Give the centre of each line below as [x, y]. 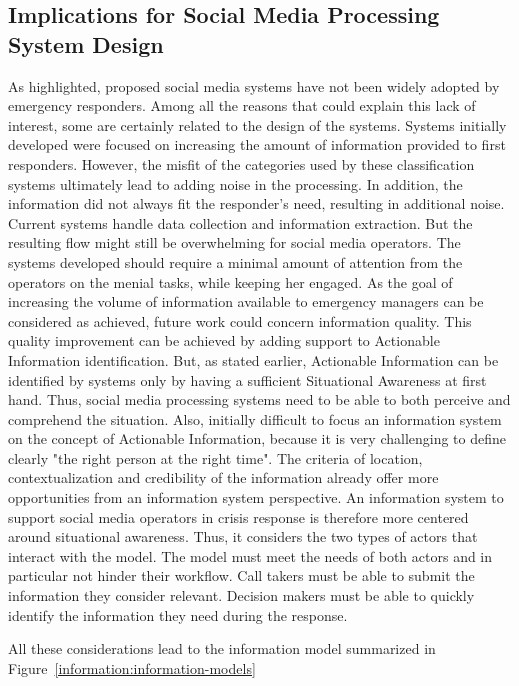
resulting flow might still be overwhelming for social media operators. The [234, 242]
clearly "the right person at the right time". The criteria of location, [215, 457]
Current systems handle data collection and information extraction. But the [240, 222]
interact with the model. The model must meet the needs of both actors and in [250, 555]
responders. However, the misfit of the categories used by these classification [241, 163]
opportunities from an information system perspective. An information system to [256, 497]
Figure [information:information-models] [132, 667]
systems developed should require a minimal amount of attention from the [235, 261]
